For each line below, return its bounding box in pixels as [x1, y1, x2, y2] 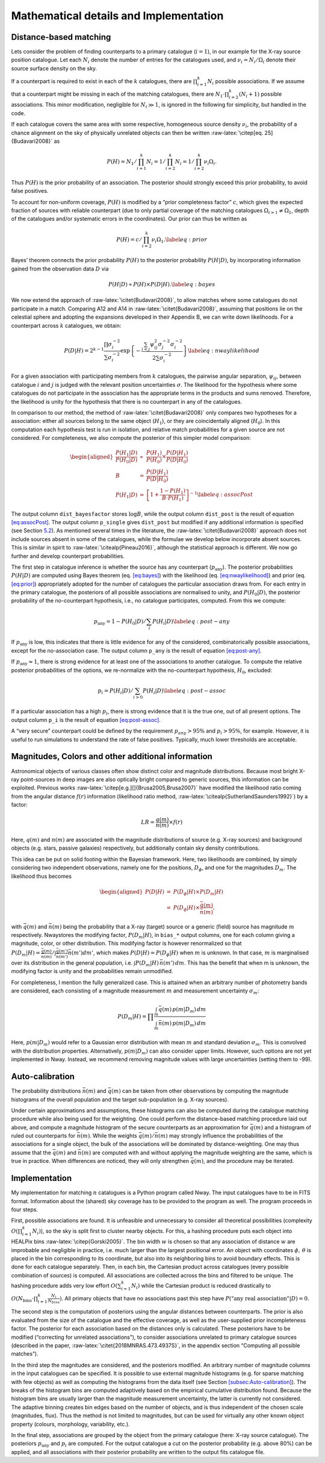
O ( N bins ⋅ [11, 1295, 34, 1303]
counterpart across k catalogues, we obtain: [11, 322, 122, 329]
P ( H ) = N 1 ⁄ [107, 158, 136, 166]
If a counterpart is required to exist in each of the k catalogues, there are [11, 78, 192, 85]
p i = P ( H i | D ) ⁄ [97, 687, 132, 695]
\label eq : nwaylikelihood [187, 347, 260, 354]
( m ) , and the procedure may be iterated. [193, 1158, 294, 1165]
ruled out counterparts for [11, 1132, 76, 1139]
